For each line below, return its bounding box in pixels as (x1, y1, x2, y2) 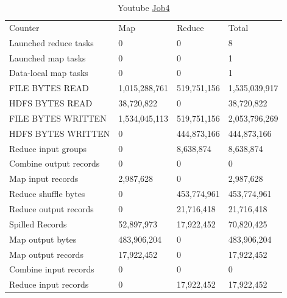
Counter (9, 21, 40, 33)
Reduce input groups (9, 142, 87, 154)
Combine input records (9, 263, 94, 275)
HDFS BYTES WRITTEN (9, 126, 110, 139)
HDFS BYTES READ (9, 97, 93, 109)
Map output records (9, 248, 83, 260)
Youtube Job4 (118, 1, 170, 13)
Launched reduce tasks (9, 36, 94, 49)
